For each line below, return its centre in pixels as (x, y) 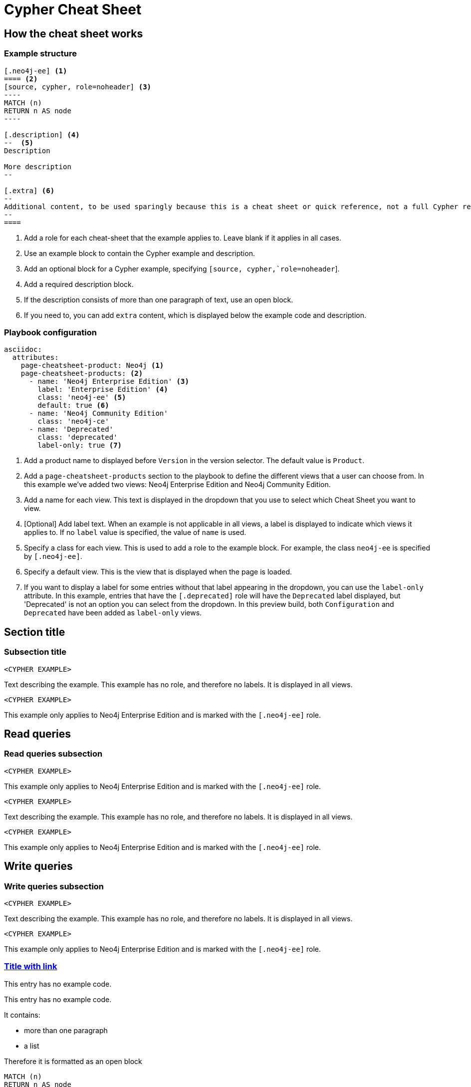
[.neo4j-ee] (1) (36, 71)
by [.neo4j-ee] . (53, 556)
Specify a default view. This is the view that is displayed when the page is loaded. (158, 572)
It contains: (22, 1015)
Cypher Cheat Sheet (73, 9)
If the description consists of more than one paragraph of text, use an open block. (159, 299)
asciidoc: (23, 350)
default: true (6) (73, 406)
